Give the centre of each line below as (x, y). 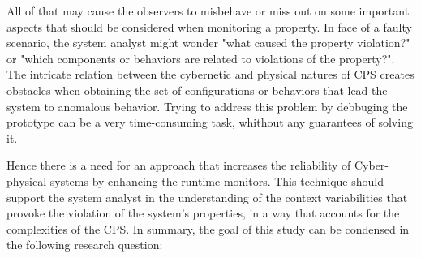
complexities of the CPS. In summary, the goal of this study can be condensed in (208, 228)
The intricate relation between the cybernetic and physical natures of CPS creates (210, 74)
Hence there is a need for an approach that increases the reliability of (179, 165)
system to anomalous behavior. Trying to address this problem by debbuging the (207, 106)
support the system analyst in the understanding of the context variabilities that (207, 197)
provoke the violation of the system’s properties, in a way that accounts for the (203, 213)
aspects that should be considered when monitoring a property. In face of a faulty (209, 26)
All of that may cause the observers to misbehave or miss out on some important (208, 11)
